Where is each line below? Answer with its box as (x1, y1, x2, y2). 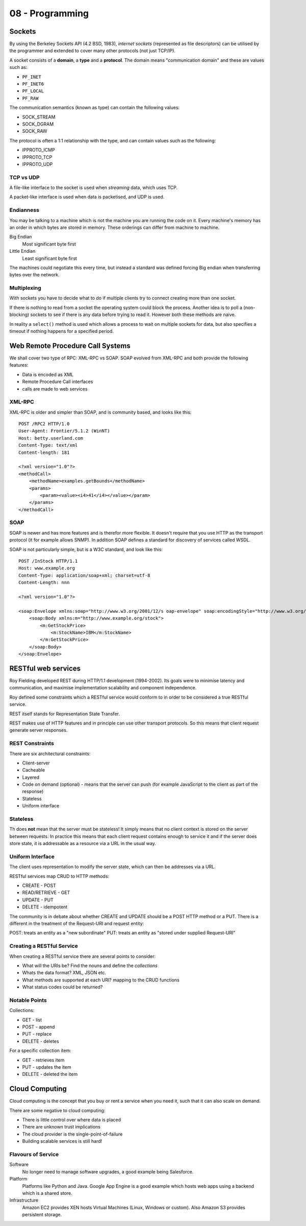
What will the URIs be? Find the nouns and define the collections (22, 963, 158, 969)
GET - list (22, 1017, 42, 1023)
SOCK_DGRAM (22, 121, 54, 127)
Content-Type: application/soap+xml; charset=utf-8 (18, 572, 150, 578)
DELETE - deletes (22, 1038, 59, 1044)
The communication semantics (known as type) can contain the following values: (9, 105, 180, 111)
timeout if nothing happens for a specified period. (9, 328, 114, 334)
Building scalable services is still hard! (22, 1138, 103, 1144)
